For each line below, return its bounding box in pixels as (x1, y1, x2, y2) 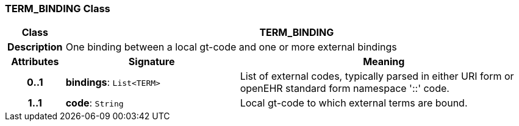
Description (7, 41, 63, 54)
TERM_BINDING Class (5, 2, 110, 15)
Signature (128, 55, 175, 68)
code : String (65, 97, 124, 110)
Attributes (11, 55, 59, 68)
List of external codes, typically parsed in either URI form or (240, 70, 514, 83)
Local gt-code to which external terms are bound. (240, 97, 468, 110)
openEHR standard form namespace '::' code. (240, 82, 449, 95)
